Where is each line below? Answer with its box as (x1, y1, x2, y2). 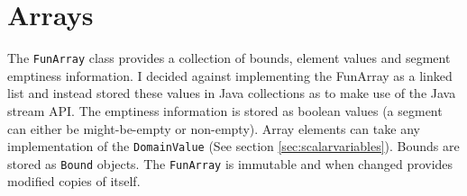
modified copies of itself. (7, 172, 141, 191)
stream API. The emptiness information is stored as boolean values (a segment (7, 101, 443, 120)
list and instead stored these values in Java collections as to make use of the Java (7, 84, 456, 102)
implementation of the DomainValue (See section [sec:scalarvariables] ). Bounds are (7, 137, 460, 156)
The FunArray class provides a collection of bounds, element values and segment (7, 49, 451, 67)
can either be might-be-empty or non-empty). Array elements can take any (7, 119, 420, 138)
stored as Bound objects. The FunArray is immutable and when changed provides (7, 154, 453, 173)
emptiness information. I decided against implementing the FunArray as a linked (7, 66, 453, 85)
